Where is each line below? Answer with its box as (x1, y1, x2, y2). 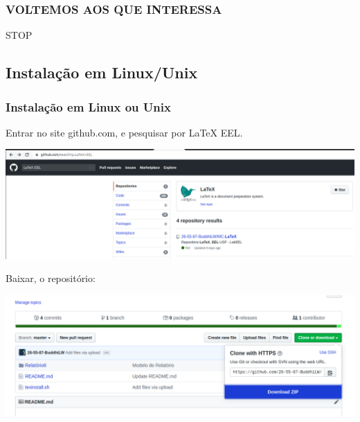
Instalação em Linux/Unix (6, 62, 198, 83)
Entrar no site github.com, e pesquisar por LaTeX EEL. (6, 125, 243, 139)
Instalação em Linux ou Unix (6, 98, 171, 115)
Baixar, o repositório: (6, 271, 96, 285)
